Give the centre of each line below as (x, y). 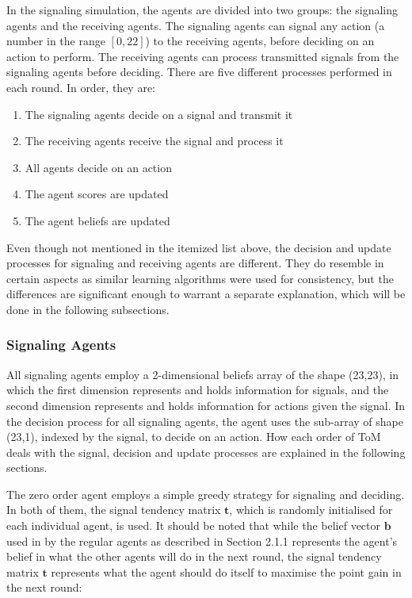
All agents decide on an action (98, 167)
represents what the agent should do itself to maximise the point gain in (226, 571)
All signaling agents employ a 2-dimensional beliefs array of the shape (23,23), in (203, 374)
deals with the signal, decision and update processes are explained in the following (206, 452)
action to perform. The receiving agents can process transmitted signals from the (203, 56)
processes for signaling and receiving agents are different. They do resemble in (195, 263)
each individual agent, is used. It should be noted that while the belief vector (194, 525)
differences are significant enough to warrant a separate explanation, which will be (206, 294)
